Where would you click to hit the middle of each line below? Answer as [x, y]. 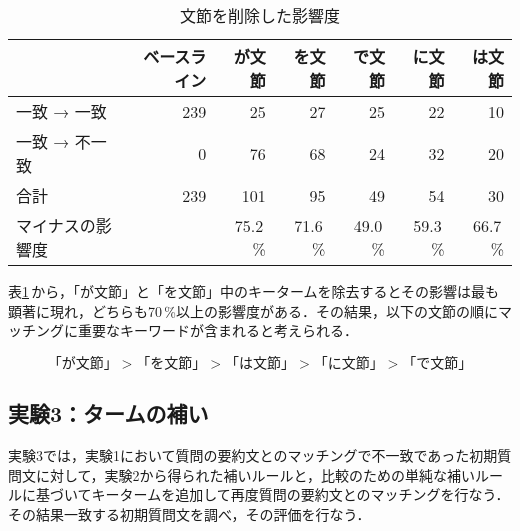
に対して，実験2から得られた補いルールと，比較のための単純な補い [255, 474]
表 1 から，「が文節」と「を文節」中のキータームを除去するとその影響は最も [254, 291]
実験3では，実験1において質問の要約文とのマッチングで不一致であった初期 [253, 454]
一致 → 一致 [61, 111]
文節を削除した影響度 [259, 15]
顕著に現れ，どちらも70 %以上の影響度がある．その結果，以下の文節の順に [253, 310]
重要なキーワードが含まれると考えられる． [217, 330]
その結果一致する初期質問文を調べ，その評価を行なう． [189, 513]
